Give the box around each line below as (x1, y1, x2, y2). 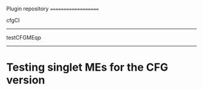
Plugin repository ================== (6, 5, 99, 12)
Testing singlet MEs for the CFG (6, 61, 169, 74)
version (6, 73, 45, 87)
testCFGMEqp (6, 34, 41, 41)
